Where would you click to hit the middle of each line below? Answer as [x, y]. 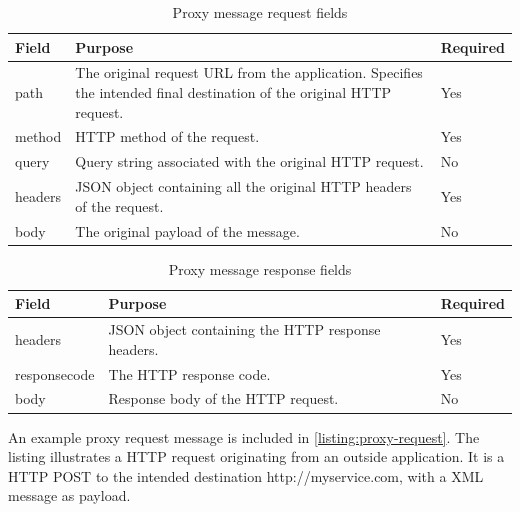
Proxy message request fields [260, 12]
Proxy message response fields [260, 268]
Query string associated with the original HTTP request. [249, 161]
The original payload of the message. [187, 230]
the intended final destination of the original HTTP [233, 92]
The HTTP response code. [189, 373]
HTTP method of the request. [167, 136]
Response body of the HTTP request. [223, 398]
